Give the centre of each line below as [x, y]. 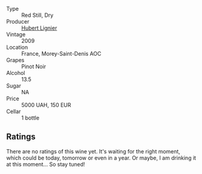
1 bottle [30, 118]
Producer [18, 21]
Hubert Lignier [39, 28]
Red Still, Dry [37, 15]
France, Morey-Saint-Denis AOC [61, 53]
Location [17, 47]
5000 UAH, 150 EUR [46, 105]
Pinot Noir [34, 66]
